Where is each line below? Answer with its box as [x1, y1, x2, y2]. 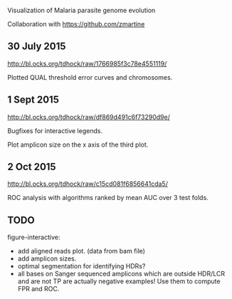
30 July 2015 [7, 41, 66, 53]
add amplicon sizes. [17, 254, 77, 263]
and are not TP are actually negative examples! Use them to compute [17, 277, 221, 285]
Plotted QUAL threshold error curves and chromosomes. [7, 73, 173, 81]
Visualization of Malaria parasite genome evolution [7, 6, 156, 14]
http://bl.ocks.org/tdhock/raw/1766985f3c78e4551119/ [7, 59, 167, 68]
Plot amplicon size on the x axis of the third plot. [7, 140, 149, 149]
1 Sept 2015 [7, 94, 59, 106]
